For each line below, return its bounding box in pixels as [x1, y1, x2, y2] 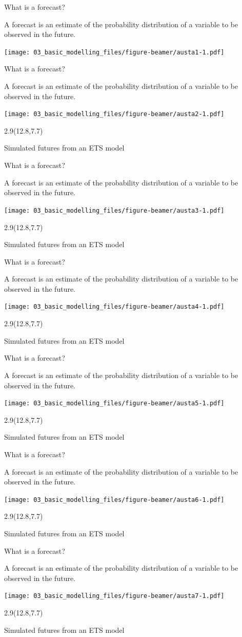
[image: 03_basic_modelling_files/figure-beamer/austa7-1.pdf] [4, 592, 225, 600]
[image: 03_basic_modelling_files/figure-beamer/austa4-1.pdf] [4, 303, 225, 311]
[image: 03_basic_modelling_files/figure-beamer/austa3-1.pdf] [4, 207, 225, 214]
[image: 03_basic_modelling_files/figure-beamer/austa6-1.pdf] [4, 496, 225, 503]
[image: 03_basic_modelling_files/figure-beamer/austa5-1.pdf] [4, 400, 225, 407]
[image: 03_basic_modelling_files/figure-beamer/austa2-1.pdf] [4, 110, 225, 118]
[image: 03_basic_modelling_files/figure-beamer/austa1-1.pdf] [4, 48, 225, 56]
